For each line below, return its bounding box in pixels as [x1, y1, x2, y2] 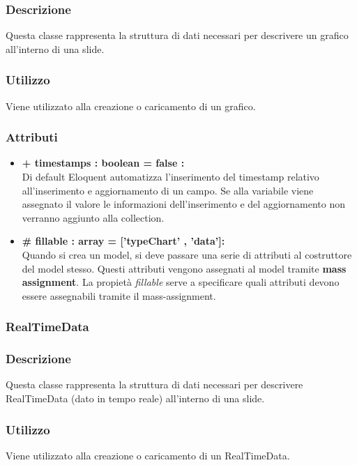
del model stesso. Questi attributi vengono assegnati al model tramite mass [22, 261, 347, 275]
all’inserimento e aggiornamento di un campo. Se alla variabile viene [22, 183, 314, 197]
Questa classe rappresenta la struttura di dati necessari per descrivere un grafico [6, 28, 349, 43]
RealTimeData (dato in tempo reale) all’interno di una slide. [6, 391, 265, 406]
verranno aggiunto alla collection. [22, 210, 165, 224]
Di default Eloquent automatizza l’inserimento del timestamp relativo [22, 169, 319, 184]
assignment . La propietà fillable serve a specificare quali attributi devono [22, 275, 340, 289]
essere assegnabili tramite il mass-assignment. [22, 288, 216, 303]
